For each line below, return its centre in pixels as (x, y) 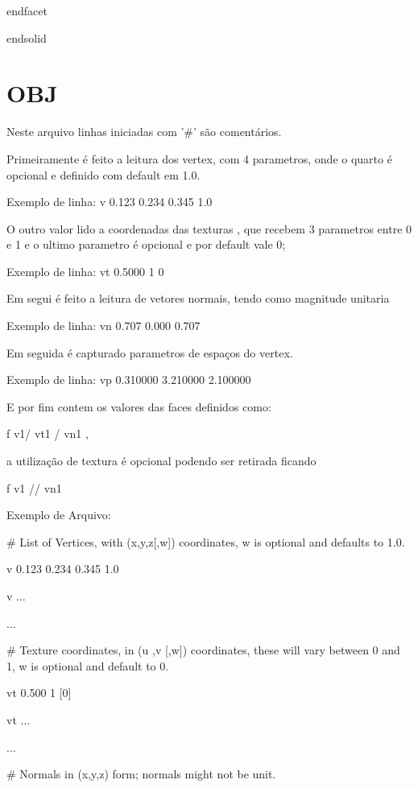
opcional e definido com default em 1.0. (103, 174)
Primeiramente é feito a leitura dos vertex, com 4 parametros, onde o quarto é (199, 158)
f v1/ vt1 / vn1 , (48, 433)
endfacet (27, 10)
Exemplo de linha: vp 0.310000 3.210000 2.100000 (129, 380)
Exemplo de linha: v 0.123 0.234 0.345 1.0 (110, 202)
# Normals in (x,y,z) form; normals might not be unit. (141, 774)
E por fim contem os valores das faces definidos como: (139, 406)
